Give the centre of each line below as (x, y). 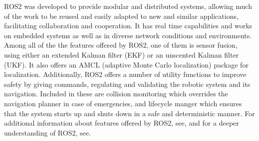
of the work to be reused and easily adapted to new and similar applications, (121, 16)
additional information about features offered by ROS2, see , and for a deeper (122, 123)
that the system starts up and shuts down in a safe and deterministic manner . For (129, 113)
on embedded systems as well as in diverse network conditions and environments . (128, 35)
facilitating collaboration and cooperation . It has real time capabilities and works (128, 26)
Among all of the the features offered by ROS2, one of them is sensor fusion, (121, 45)
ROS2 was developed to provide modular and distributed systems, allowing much (128, 6)
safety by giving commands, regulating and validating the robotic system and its (127, 84)
